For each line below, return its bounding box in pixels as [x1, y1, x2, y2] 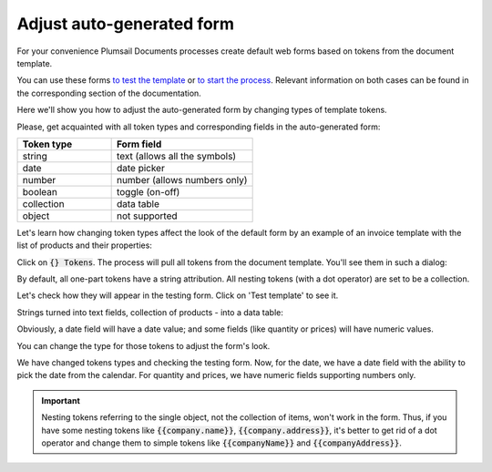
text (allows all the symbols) [116, 149, 237, 162]
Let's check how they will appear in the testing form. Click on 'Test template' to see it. [16, 290, 339, 301]
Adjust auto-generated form [16, 14, 235, 34]
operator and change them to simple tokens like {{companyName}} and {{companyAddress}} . [41, 437, 403, 448]
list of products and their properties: [16, 240, 152, 251]
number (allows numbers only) [116, 173, 248, 186]
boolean [22, 185, 58, 198]
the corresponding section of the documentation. [16, 87, 202, 98]
